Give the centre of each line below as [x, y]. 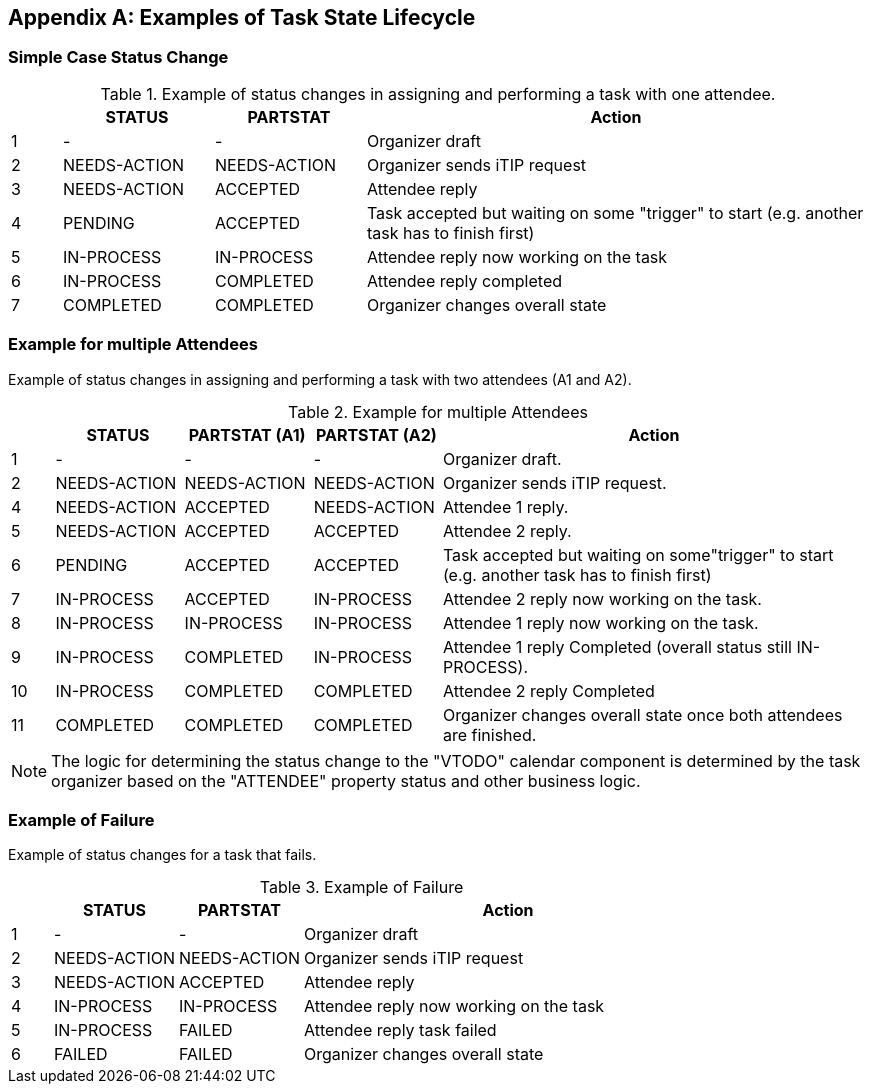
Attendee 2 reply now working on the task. [602, 598]
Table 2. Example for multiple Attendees [438, 411]
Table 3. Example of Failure [361, 887]
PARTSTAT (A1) [247, 434]
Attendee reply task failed [400, 1030]
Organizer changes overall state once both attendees [642, 714]
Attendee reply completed [464, 280]
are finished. [489, 734]
